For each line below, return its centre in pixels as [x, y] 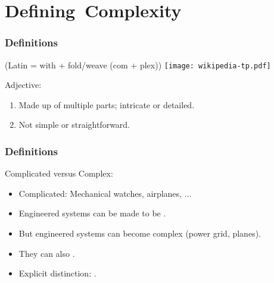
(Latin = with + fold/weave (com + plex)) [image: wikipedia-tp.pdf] [138, 65]
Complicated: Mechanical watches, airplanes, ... [105, 193]
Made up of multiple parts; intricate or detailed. [107, 104]
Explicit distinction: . [57, 273]
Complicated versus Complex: [59, 173]
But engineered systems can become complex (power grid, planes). [140, 233]
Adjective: [23, 85]
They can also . [47, 253]
